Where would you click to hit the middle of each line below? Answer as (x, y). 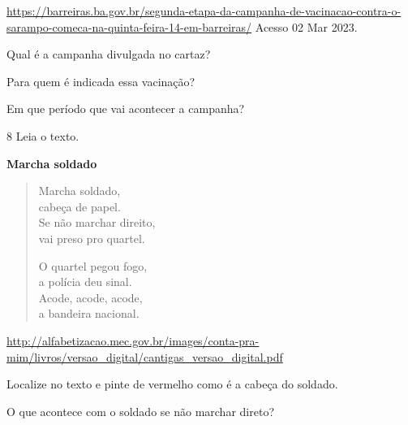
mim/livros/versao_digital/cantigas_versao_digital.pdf (145, 356)
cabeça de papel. (79, 206)
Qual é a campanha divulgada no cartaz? (109, 54)
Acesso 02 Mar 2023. (306, 26)
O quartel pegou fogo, (93, 265)
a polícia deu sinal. (85, 282)
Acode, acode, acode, (90, 297)
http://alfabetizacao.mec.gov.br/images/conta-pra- (133, 340)
